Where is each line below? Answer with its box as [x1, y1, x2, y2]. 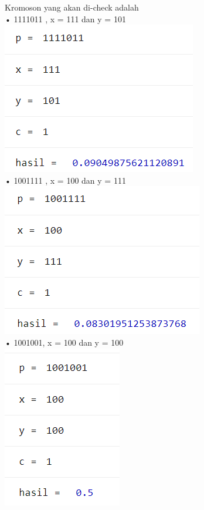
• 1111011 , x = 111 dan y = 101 [5, 12, 126, 25]
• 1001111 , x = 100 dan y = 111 [5, 174, 126, 186]
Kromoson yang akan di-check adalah [5, 1, 139, 13]
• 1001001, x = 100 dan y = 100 [5, 336, 124, 348]
